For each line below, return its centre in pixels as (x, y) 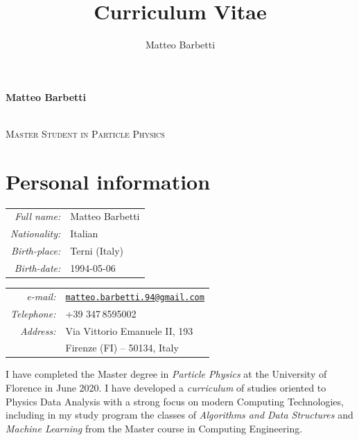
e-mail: (41, 296)
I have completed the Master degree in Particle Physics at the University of (166, 374)
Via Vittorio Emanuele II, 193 (129, 330)
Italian (84, 233)
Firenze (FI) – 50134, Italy (122, 348)
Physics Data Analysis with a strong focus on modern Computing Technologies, (175, 401)
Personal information (108, 181)
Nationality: (36, 233)
